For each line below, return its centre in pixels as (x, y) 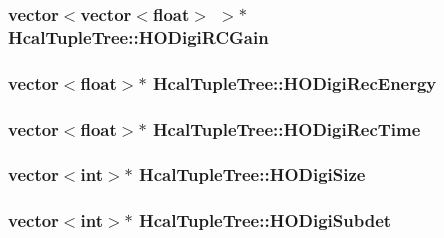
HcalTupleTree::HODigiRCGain (138, 36)
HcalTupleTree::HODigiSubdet (265, 220)
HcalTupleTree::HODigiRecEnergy (294, 82)
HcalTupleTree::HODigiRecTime (286, 128)
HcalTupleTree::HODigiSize (252, 174)
